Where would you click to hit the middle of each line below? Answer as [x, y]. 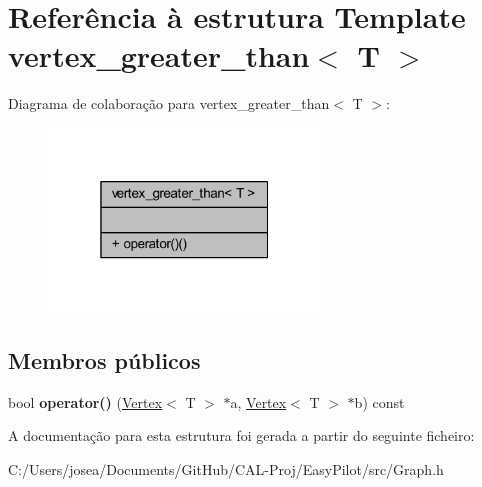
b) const [379, 401]
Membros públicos [104, 359]
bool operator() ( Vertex [85, 401]
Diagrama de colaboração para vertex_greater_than [169, 103]
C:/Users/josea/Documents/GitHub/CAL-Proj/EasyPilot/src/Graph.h [226, 468]
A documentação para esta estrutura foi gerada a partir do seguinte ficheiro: [241, 435]
